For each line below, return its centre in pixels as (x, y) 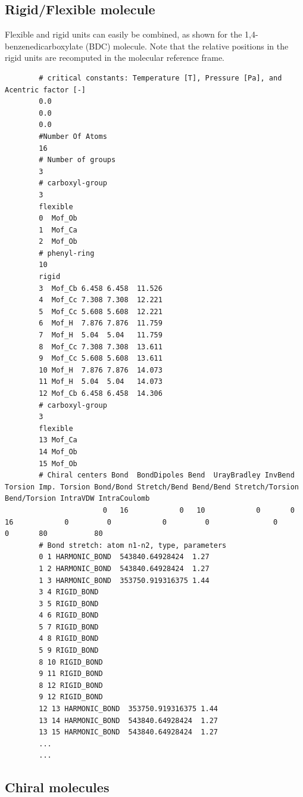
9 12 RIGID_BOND (71, 697)
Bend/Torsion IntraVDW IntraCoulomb (77, 499)
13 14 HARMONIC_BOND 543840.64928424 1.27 (128, 720)
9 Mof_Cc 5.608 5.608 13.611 (101, 359)
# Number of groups (77, 160)
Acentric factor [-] (46, 90)
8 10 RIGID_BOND (71, 662)
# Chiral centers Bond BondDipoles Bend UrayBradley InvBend (167, 475)
